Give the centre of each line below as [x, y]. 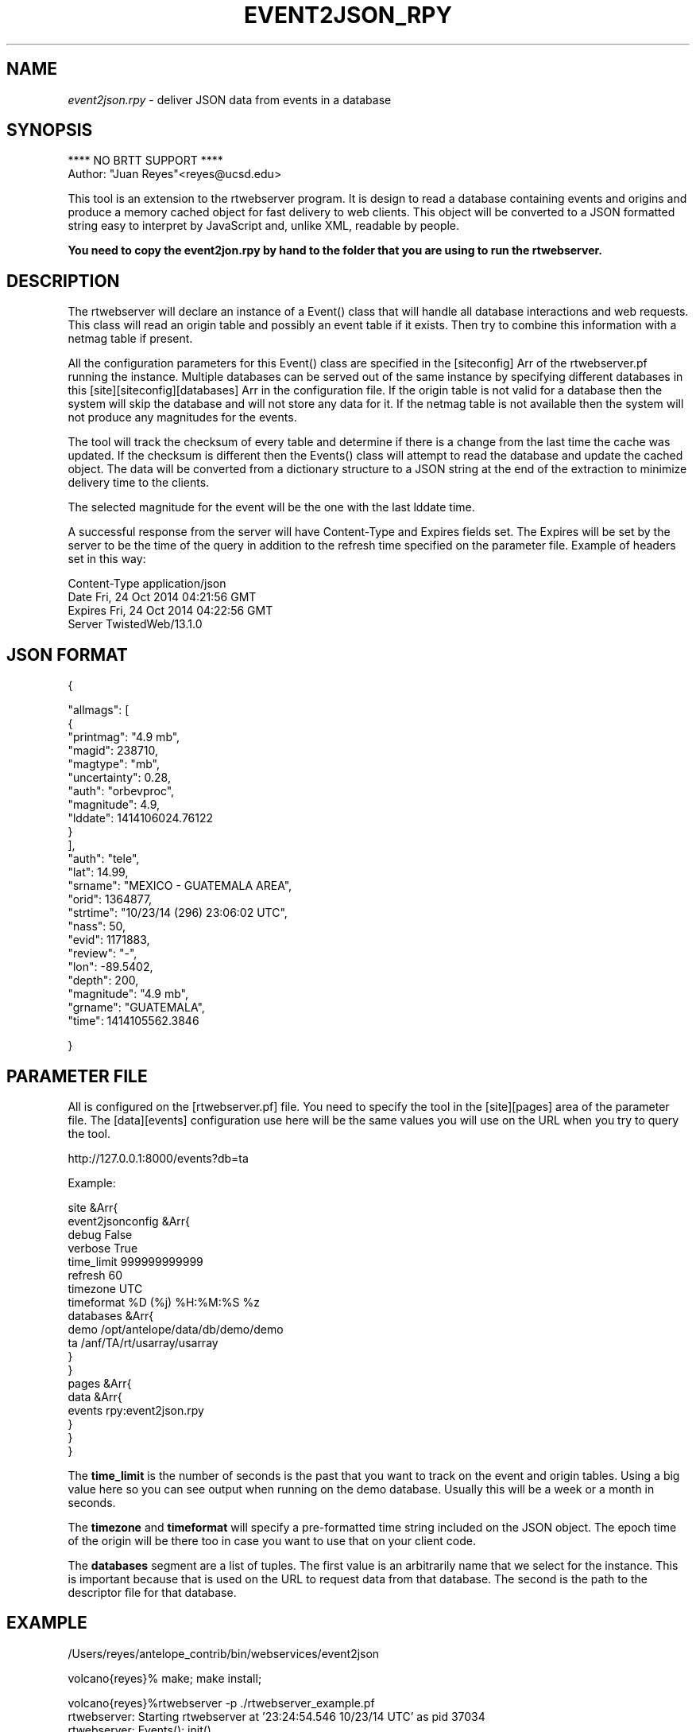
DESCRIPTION [63, 281]
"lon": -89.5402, [110, 967]
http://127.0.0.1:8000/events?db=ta [158, 1158]
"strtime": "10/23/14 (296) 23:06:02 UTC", [178, 913]
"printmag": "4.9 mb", [124, 737]
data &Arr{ [95, 1396]
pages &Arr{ [100, 1383]
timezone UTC [105, 1288]
